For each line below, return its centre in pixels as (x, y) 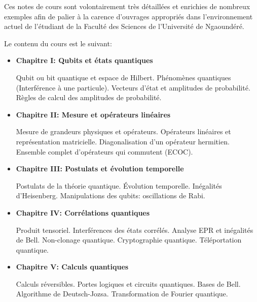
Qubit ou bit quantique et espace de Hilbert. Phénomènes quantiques (123, 77)
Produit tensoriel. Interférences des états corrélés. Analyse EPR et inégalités (135, 230)
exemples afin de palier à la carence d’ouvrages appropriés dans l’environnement (128, 16)
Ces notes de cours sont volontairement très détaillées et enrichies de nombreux (127, 6)
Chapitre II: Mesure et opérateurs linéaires (93, 114)
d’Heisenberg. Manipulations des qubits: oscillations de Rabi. (111, 195)
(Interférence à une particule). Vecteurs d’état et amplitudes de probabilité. (133, 87)
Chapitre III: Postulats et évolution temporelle (100, 169)
